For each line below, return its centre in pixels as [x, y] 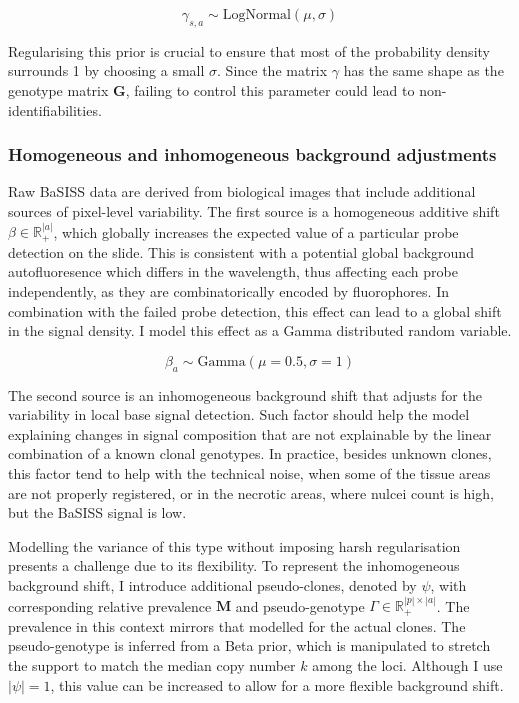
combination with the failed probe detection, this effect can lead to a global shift [255, 310]
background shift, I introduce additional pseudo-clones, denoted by [212, 584]
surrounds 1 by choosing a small [106, 70]
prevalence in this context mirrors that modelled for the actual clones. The [237, 625]
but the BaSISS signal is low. [97, 512]
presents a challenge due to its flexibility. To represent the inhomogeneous [234, 565]
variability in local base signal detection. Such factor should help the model [239, 414]
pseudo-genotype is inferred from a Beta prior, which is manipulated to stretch [249, 645]
